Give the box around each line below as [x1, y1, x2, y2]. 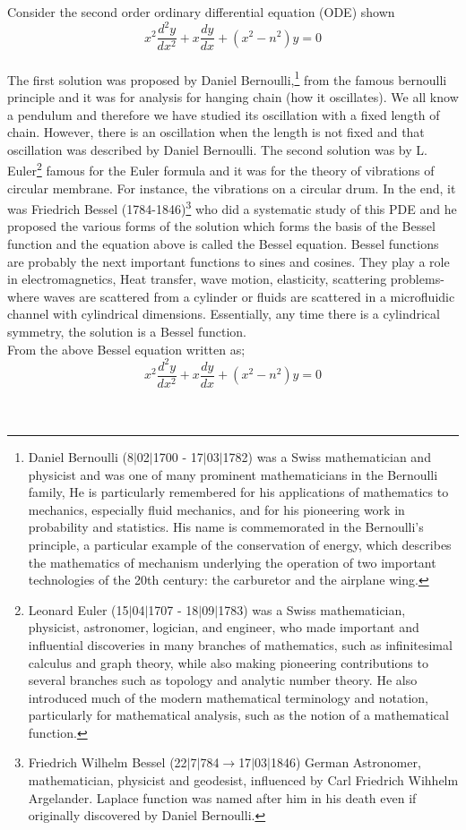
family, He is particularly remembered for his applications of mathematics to [28, 483, 449, 501]
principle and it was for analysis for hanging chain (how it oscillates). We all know [7, 88, 459, 106]
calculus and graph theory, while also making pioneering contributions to [28, 653, 428, 672]
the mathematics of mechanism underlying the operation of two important [28, 552, 436, 571]
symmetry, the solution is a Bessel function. [7, 322, 246, 341]
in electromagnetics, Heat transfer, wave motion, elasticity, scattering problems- [7, 270, 444, 288]
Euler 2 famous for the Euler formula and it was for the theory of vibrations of [7, 158, 435, 180]
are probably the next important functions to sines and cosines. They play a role [7, 252, 450, 270]
